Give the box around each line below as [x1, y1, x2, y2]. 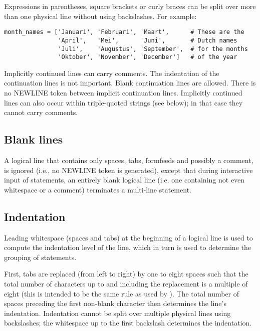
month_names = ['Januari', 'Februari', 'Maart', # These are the [4, 28, 244, 36]
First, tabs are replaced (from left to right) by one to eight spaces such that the [4, 268, 248, 279]
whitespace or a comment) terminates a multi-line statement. [4, 184, 191, 194]
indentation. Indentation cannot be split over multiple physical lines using [4, 307, 231, 318]
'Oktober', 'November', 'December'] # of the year [58, 53, 237, 61]
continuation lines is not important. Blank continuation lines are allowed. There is [4, 77, 256, 88]
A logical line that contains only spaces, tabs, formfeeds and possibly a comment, [4, 154, 253, 165]
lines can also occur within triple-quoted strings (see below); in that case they [4, 97, 243, 107]
